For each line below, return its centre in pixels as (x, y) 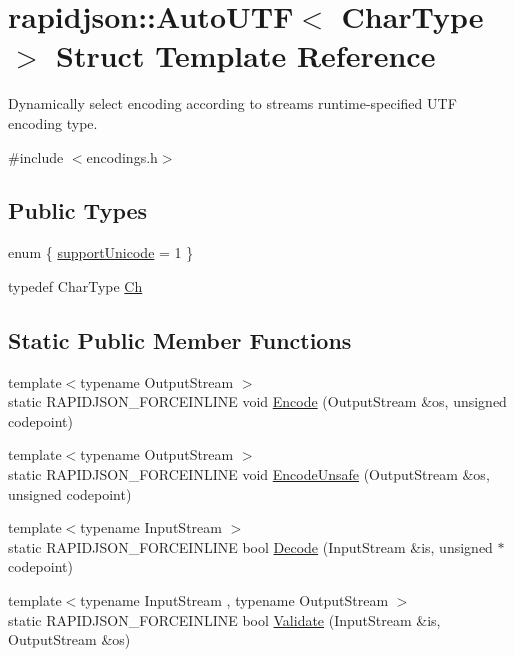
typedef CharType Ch (75, 285)
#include (36, 156)
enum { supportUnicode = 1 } (101, 252)
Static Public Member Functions (180, 339)
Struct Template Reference (246, 55)
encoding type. (53, 122)
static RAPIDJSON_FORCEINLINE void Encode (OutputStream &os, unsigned (257, 401)
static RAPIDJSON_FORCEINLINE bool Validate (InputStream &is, (224, 619)
